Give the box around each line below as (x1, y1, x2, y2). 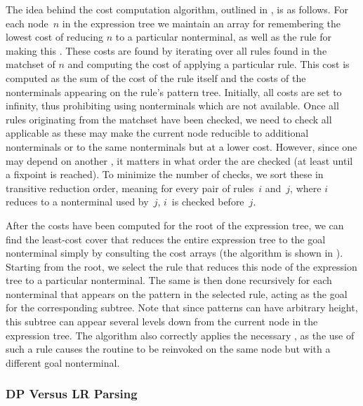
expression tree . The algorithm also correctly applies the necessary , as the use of (6, 327, 355, 342)
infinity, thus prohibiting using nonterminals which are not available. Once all (6, 98, 339, 113)
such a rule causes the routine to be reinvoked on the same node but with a (6, 341, 331, 356)
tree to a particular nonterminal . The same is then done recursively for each (6, 273, 332, 287)
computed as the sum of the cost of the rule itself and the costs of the (6, 70, 306, 85)
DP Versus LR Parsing (6, 385, 138, 402)
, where (290, 180, 322, 195)
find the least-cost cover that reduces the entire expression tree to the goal (6, 231, 326, 246)
